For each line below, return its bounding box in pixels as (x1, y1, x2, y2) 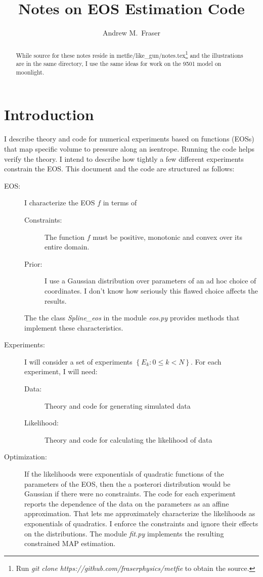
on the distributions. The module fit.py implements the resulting (24, 528, 224, 538)
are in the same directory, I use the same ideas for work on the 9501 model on (16, 59, 222, 68)
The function (45, 231, 84, 242)
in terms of (103, 197, 137, 208)
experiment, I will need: (24, 366, 98, 377)
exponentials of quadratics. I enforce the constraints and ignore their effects (24, 518, 258, 529)
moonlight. (16, 67, 45, 76)
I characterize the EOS (24, 197, 95, 208)
